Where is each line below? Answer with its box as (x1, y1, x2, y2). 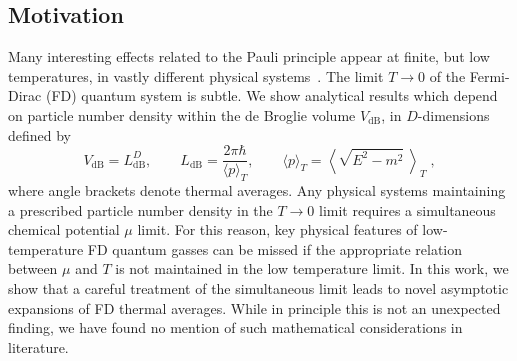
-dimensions (417, 104, 490, 125)
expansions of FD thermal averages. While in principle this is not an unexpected (8, 297, 501, 318)
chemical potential (8, 219, 120, 240)
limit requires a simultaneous (319, 199, 496, 220)
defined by (8, 124, 72, 145)
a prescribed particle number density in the (8, 199, 273, 220)
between (8, 258, 58, 279)
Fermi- (469, 65, 510, 86)
